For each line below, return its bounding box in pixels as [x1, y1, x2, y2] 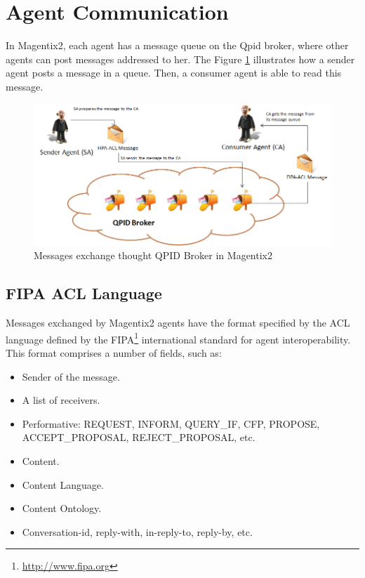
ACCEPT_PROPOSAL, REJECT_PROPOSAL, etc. [22, 430, 255, 445]
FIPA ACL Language [6, 282, 162, 304]
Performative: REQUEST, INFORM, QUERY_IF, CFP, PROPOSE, [22, 416, 320, 431]
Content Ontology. [22, 501, 102, 515]
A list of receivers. [22, 393, 100, 407]
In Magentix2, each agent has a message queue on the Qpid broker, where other [6, 38, 349, 53]
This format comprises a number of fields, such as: [6, 345, 222, 360]
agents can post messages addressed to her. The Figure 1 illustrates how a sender [6, 51, 355, 66]
